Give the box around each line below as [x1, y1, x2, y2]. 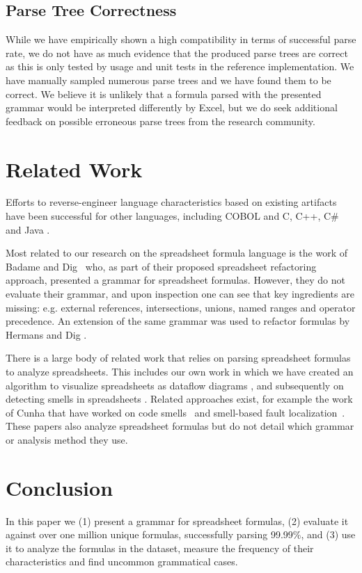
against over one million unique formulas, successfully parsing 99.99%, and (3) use [6, 527, 356, 542]
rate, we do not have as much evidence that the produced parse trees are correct [6, 45, 348, 60]
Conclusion [6, 473, 113, 501]
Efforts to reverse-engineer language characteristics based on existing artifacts [6, 195, 337, 209]
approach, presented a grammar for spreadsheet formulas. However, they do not [6, 273, 345, 287]
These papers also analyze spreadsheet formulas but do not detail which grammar [6, 419, 354, 433]
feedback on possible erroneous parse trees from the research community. [6, 113, 315, 128]
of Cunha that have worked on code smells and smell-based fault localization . [6, 405, 345, 419]
